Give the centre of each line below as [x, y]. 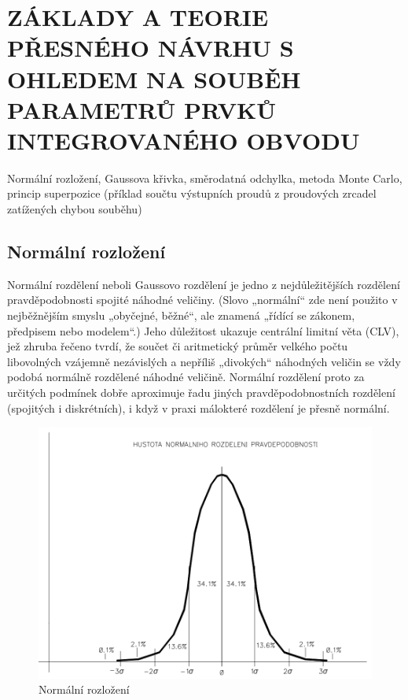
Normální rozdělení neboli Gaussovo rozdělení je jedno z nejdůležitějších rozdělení [204, 284]
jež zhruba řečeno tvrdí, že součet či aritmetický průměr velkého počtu [178, 346]
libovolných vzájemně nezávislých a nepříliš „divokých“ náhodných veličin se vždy [204, 361]
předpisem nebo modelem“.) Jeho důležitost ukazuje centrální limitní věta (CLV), [203, 330]
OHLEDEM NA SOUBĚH [154, 78]
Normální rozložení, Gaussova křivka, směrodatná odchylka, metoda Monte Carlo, [205, 178]
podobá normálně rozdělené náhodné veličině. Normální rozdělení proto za [186, 377]
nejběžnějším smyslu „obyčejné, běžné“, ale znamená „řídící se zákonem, [181, 315]
